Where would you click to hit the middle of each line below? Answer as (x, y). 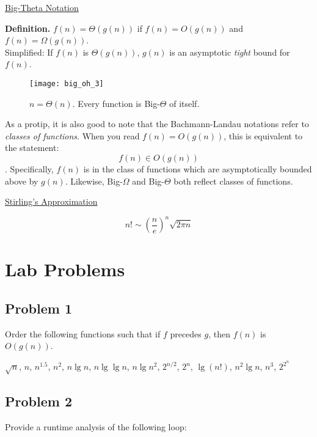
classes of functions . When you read (72, 135)
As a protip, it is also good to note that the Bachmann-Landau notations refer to (157, 124)
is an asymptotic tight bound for (230, 52)
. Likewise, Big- (94, 181)
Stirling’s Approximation (51, 201)
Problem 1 (38, 308)
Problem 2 (38, 401)
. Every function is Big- (116, 103)
